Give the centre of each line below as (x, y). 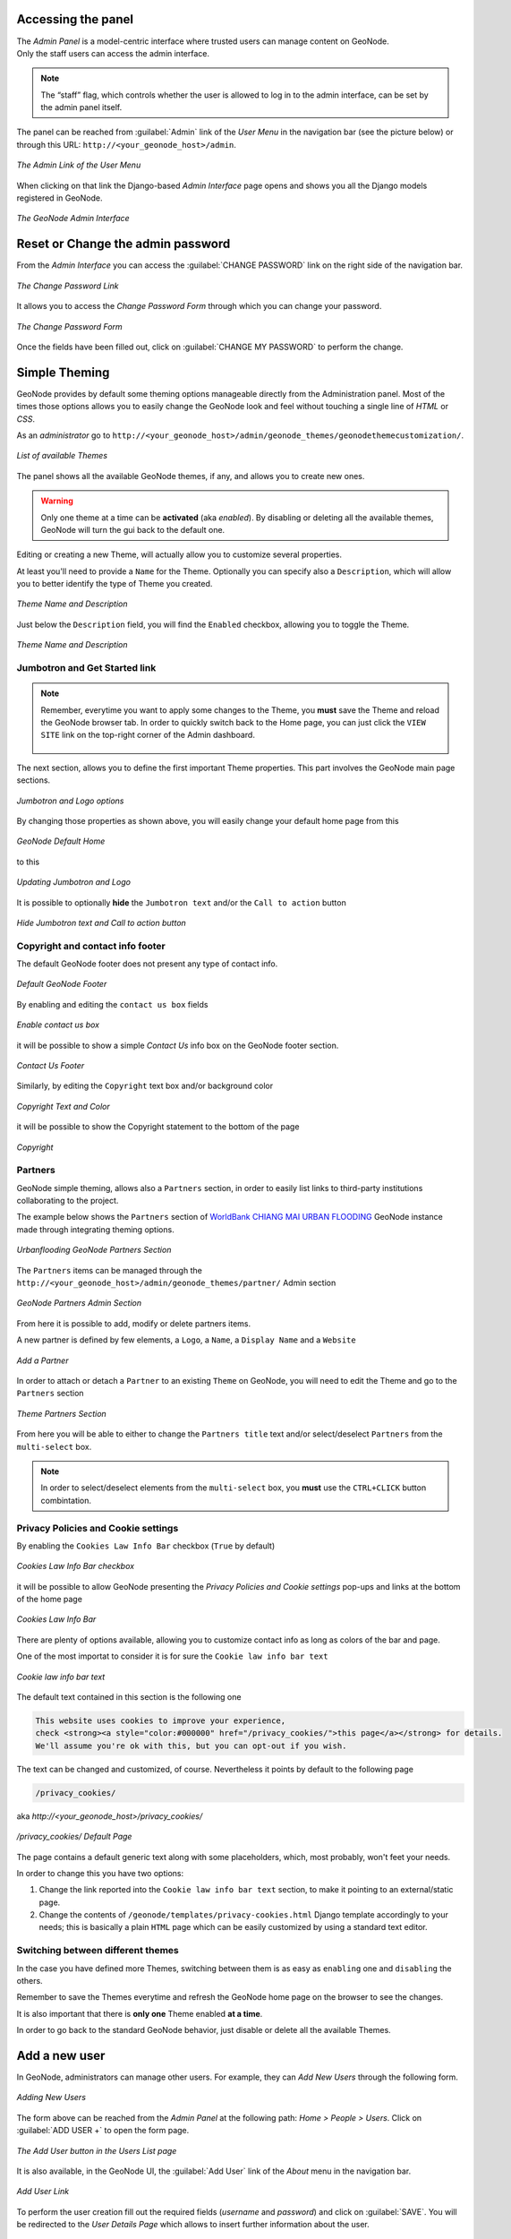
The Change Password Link (68, 286)
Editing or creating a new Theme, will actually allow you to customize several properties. (179, 554)
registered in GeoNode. (60, 198)
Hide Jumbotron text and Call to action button (102, 922)
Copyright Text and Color (64, 1106)
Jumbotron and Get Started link (86, 668)
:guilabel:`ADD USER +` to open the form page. (103, 2131)
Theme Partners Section (61, 1413)
